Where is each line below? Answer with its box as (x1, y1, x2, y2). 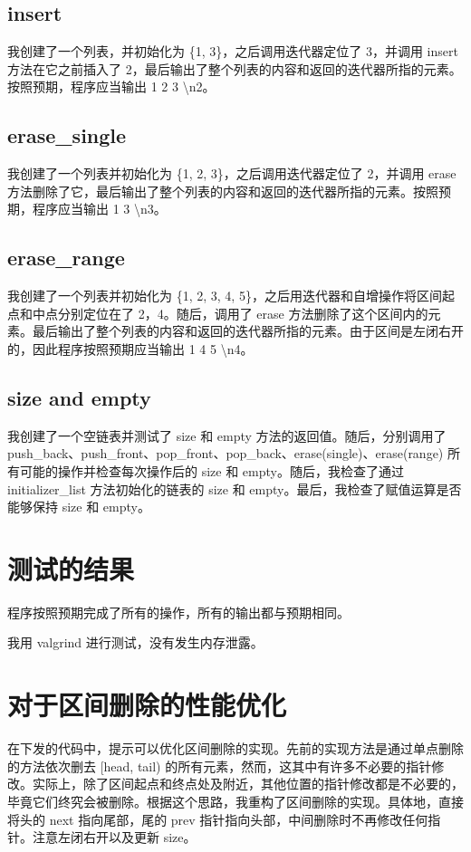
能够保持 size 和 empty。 (7, 497, 150, 516)
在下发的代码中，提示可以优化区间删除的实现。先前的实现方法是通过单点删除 (7, 739, 464, 758)
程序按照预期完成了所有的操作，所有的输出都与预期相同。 (7, 602, 350, 621)
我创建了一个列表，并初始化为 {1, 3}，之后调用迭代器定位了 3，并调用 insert (7, 42, 458, 61)
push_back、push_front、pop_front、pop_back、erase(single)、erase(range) (7, 444, 444, 463)
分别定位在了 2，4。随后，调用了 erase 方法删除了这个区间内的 (57, 303, 428, 322)
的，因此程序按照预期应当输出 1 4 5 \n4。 (7, 339, 254, 358)
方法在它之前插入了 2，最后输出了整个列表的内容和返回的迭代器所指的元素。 (7, 59, 462, 78)
